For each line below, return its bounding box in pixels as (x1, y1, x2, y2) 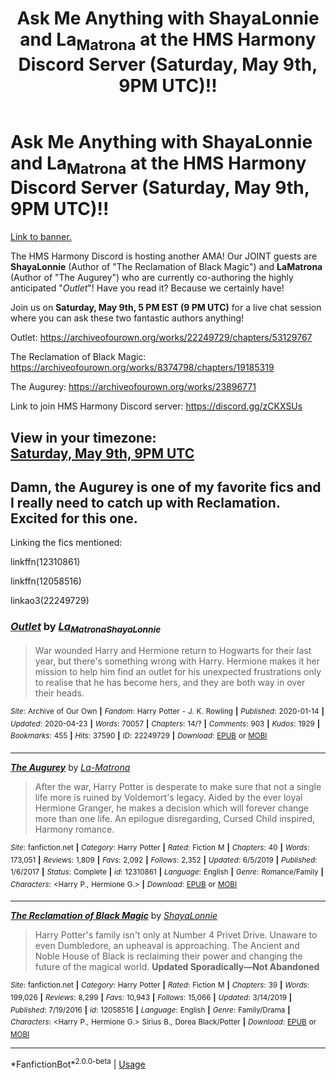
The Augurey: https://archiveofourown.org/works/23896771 (10, 381, 257, 393)
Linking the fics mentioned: (10, 537, 123, 549)
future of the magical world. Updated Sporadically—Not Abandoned (34, 961, 320, 973)
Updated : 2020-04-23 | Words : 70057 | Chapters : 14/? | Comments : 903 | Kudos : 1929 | (10, 718, 321, 729)
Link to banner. (10, 231, 72, 243)
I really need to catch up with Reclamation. (10, 494, 281, 511)
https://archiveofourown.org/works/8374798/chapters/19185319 (10, 362, 275, 374)
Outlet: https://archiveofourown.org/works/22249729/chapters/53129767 (10, 332, 313, 344)
